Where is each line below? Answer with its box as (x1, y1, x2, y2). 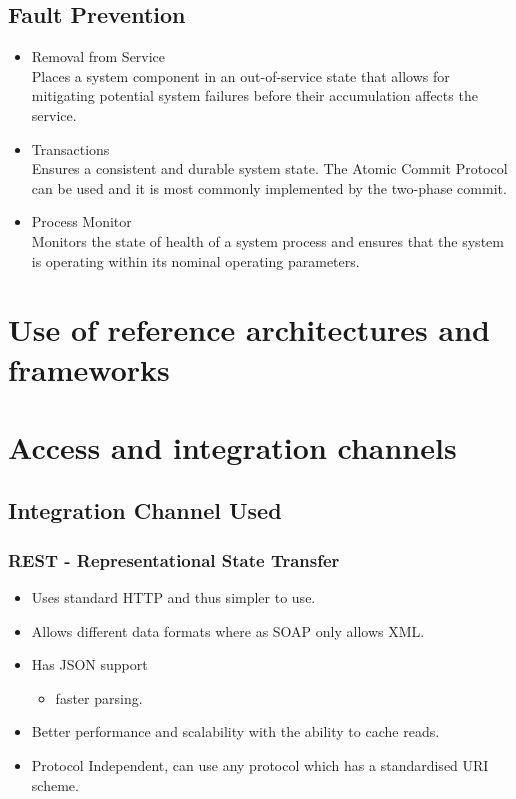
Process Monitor (31, 211, 132, 232)
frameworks (8, 348, 170, 389)
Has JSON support (31, 654, 148, 675)
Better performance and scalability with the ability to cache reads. (31, 721, 440, 742)
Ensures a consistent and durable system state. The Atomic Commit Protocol (31, 158, 508, 179)
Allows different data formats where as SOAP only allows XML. (31, 620, 425, 641)
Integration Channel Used (8, 495, 282, 526)
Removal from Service (31, 46, 166, 67)
